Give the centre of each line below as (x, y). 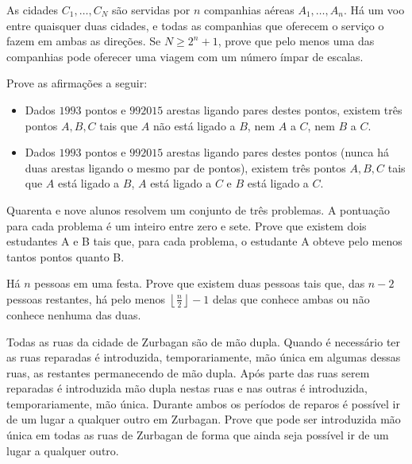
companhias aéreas (249, 10)
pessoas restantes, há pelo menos (86, 298)
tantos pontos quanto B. (65, 256)
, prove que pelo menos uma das (296, 41)
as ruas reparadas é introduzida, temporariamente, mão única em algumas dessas (204, 357)
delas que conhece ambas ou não (291, 298)
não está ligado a (194, 125)
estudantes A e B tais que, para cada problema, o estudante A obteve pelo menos (204, 241)
